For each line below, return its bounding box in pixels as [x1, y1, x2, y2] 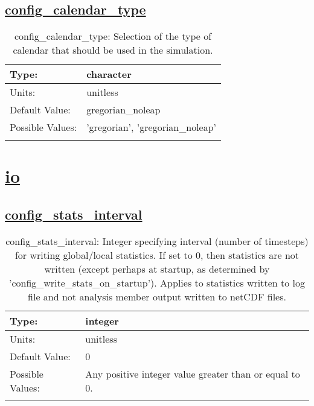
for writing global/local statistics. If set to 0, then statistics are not [14, 247, 300, 262]
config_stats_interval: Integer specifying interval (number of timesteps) [5, 233, 309, 248]
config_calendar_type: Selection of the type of [14, 29, 212, 43]
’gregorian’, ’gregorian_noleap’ [86, 120, 217, 135]
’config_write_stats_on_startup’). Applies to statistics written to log [8, 275, 306, 290]
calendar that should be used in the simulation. [13, 43, 213, 57]
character [86, 67, 132, 81]
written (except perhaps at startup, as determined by [44, 261, 270, 276]
